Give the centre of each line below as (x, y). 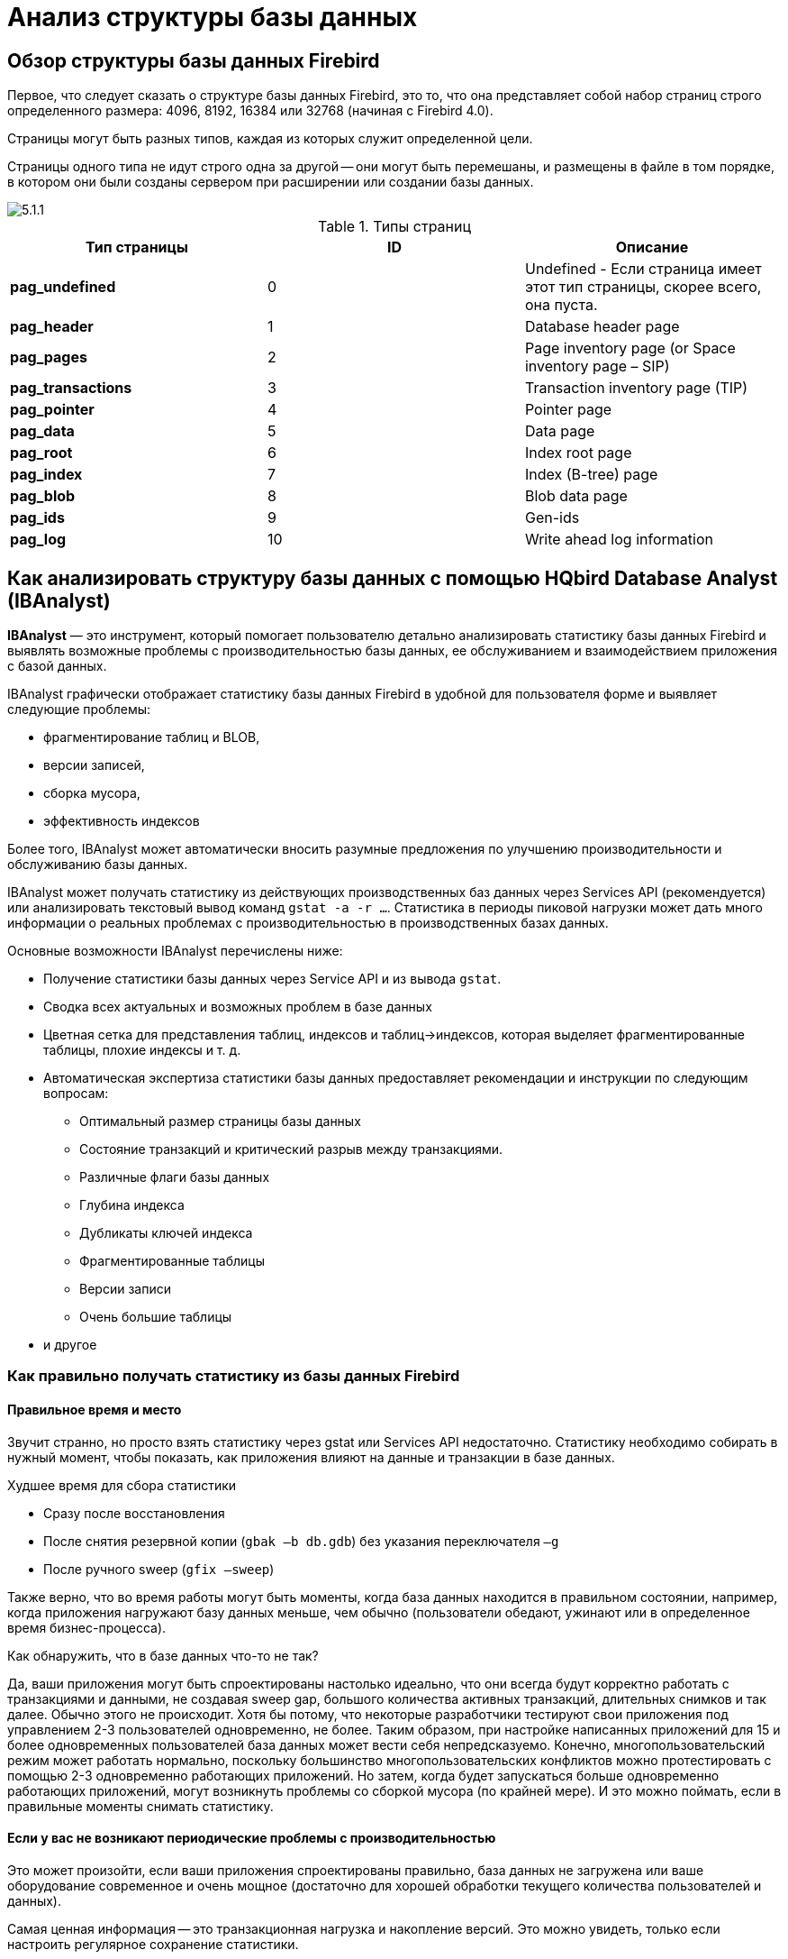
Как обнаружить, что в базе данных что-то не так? (163, 1655)
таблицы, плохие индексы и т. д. (142, 1050)
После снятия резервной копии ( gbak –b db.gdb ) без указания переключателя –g (301, 1541)
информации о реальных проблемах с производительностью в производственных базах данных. (308, 923)
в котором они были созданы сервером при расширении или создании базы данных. (271, 182)
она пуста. (561, 305)
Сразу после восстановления (134, 1513)
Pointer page (568, 410)
